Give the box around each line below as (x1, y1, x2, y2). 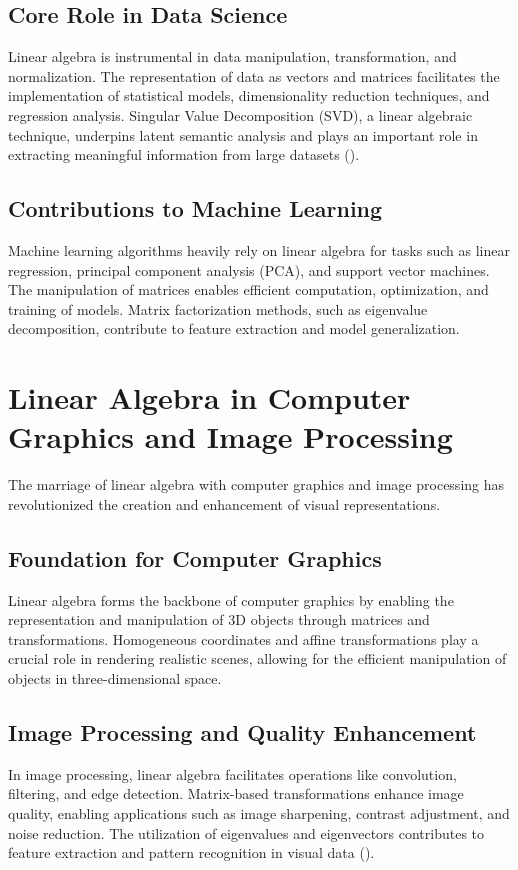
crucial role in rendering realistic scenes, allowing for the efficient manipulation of (8, 648, 507, 669)
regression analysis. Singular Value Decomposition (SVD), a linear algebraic (8, 104, 473, 125)
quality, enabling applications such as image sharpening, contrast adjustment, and (8, 803, 510, 823)
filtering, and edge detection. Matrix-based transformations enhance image (8, 783, 464, 804)
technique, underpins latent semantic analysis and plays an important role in (8, 124, 478, 145)
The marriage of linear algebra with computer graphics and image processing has (8, 474, 505, 495)
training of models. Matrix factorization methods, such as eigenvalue (8, 298, 428, 319)
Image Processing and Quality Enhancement (8, 717, 477, 747)
